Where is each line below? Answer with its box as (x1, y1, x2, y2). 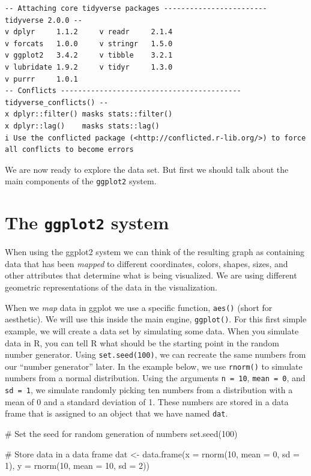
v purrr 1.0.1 (5, 74, 78, 83)
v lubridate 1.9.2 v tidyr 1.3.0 (5, 62, 173, 71)
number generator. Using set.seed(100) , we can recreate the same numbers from (5, 348, 306, 361)
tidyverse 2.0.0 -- (5, 16, 82, 25)
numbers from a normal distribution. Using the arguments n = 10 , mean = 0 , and (5, 372, 306, 384)
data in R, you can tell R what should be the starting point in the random (5, 336, 279, 349)
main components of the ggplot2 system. (5, 175, 157, 187)
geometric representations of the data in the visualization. (5, 281, 217, 293)
